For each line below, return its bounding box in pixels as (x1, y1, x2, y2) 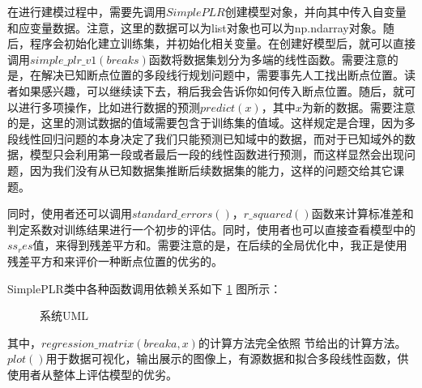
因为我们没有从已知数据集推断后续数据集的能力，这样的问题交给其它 (29, 161, 393, 178)
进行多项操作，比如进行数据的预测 (18, 98, 200, 115)
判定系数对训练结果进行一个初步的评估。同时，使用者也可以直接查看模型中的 (7, 220, 416, 237)
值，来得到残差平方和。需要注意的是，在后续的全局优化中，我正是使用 (32, 237, 407, 254)
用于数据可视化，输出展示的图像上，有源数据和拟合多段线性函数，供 (45, 350, 409, 367)
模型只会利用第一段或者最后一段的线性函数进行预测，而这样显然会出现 (29, 146, 404, 163)
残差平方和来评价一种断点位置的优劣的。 (7, 252, 223, 269)
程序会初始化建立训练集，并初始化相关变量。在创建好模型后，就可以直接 (29, 35, 416, 52)
